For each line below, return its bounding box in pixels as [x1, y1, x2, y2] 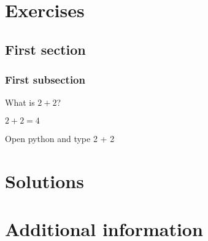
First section [5, 39, 86, 58]
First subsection [5, 72, 85, 87]
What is [5, 96, 35, 109]
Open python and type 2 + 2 [5, 132, 115, 144]
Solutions [5, 168, 84, 193]
